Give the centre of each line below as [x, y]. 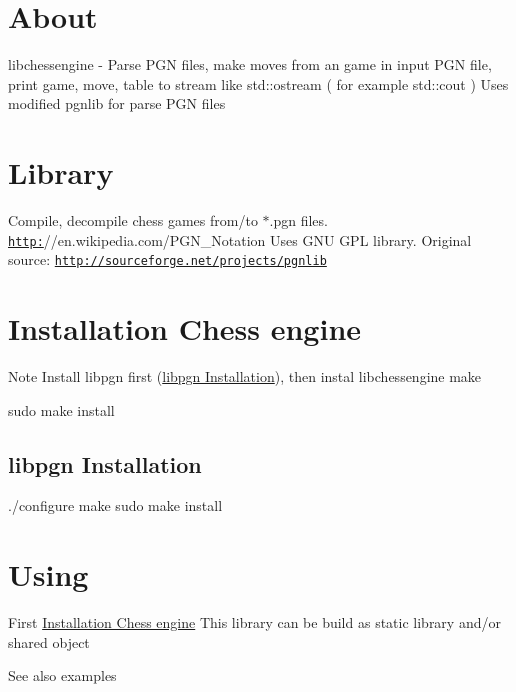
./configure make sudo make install [115, 505]
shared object [49, 641]
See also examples [62, 675]
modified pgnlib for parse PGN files [117, 103]
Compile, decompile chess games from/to [133, 220]
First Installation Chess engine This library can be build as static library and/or [254, 622]
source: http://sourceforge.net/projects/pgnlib [167, 259]
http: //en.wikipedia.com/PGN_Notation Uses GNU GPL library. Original [240, 239]
